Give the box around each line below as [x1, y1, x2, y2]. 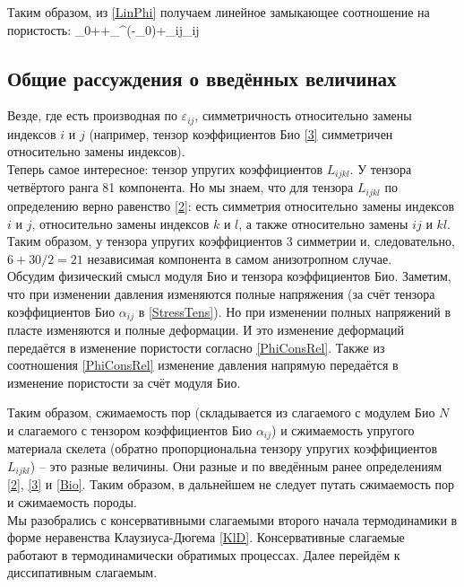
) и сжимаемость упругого [271, 420, 415, 439]
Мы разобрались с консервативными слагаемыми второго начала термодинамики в [7, 510, 458, 529]
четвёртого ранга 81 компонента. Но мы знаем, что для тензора [7, 178, 354, 197]
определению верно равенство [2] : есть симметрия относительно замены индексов [7, 196, 455, 215]
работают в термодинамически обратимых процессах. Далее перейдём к [7, 545, 400, 564]
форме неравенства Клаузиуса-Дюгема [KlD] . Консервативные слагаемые [7, 528, 405, 547]
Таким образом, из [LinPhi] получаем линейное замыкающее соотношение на [7, 3, 430, 21]
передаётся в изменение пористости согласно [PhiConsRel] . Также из [7, 337, 385, 356]
